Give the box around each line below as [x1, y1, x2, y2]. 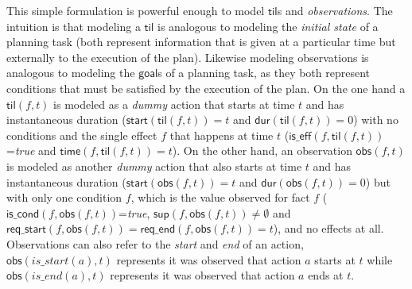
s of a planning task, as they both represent [157, 64, 371, 81]
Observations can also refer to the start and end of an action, [6, 235, 304, 252]
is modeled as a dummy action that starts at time [53, 95, 295, 112]
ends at [308, 267, 344, 283]
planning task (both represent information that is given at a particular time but [6, 33, 396, 50]
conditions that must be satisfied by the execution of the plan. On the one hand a [6, 79, 406, 96]
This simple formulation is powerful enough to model [6, 2, 265, 18]
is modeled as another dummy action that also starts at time [6, 157, 302, 174]
